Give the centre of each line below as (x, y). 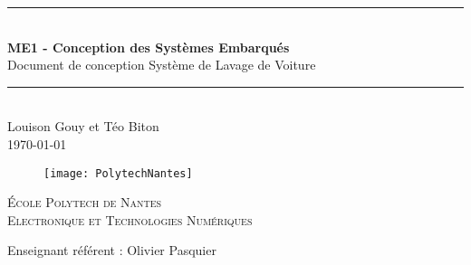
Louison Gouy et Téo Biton (83, 126)
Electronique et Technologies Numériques (130, 219)
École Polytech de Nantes (85, 202)
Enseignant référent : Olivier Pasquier (112, 250)
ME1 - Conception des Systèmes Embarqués (149, 47)
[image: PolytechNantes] (118, 173)
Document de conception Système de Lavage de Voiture (162, 65)
